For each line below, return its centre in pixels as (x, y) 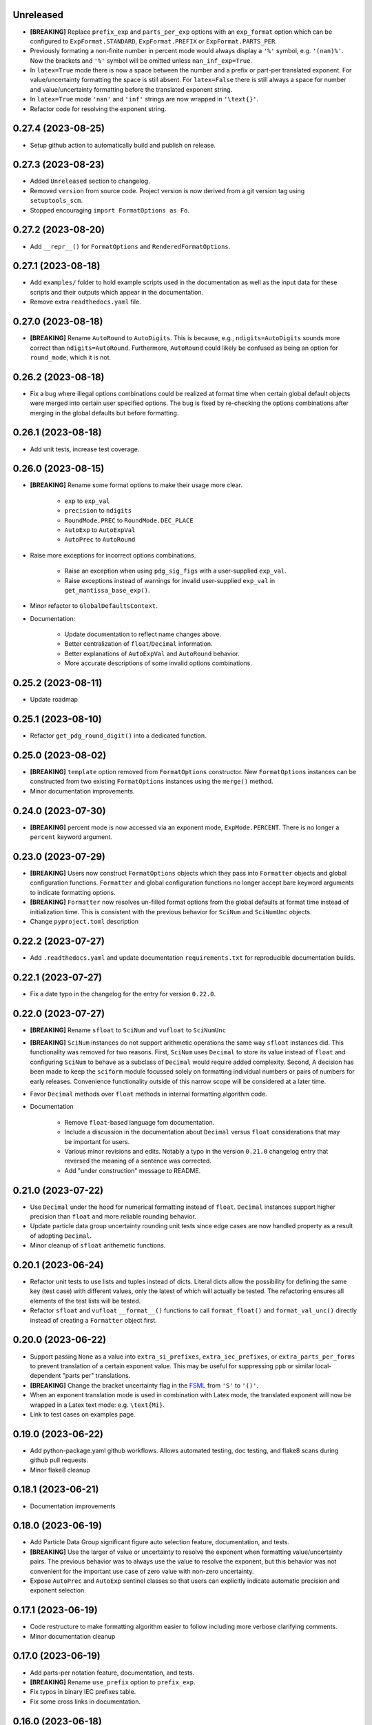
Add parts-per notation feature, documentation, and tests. (112, 1673)
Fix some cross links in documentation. (85, 1702)
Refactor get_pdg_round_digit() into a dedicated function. (118, 736)
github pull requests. (59, 1460)
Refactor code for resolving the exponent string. (98, 109)
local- (323, 1366)
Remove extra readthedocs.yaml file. (85, 302)
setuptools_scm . (56, 201)
